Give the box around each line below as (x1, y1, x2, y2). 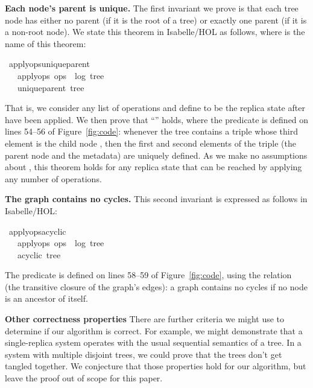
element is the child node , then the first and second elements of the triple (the (5, 136, 296, 149)
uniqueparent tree (17, 81, 84, 94)
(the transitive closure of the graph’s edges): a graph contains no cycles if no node (5, 280, 308, 293)
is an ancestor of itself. (5, 292, 88, 305)
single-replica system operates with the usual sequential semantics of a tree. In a (5, 336, 302, 349)
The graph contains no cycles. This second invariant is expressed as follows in (5, 192, 308, 205)
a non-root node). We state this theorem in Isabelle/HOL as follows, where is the (5, 25, 305, 38)
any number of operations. (5, 172, 102, 185)
